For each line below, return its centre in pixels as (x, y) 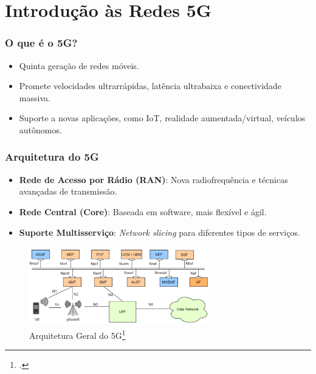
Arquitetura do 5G (52, 157)
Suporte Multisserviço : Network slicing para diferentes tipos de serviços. (160, 232)
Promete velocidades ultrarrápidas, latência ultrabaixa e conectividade (150, 86)
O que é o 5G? (41, 43)
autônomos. (40, 129)
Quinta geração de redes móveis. (79, 65)
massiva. (35, 97)
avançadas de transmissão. (68, 191)
